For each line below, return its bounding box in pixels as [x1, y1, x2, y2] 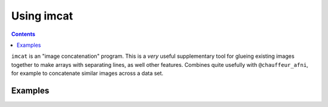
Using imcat [11, 9, 73, 22]
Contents [11, 30, 36, 38]
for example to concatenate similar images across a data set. [11, 70, 164, 77]
